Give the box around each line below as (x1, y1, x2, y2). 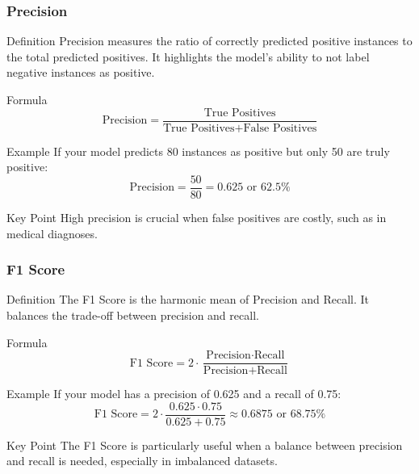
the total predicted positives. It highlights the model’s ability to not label (6, 48, 370, 65)
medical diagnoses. (6, 224, 98, 241)
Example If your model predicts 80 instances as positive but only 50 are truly (6, 142, 390, 159)
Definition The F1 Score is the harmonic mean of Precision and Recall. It (6, 291, 370, 308)
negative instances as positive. (6, 64, 155, 81)
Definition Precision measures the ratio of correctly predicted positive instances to (6, 32, 413, 49)
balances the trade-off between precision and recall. (6, 306, 259, 323)
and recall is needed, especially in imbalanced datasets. (6, 452, 278, 469)
